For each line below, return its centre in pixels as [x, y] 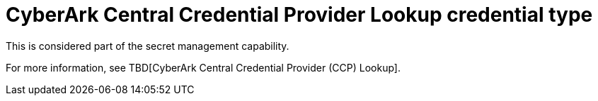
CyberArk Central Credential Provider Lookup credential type [299, 15]
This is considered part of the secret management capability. [148, 46]
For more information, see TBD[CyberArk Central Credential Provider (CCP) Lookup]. [203, 67]
